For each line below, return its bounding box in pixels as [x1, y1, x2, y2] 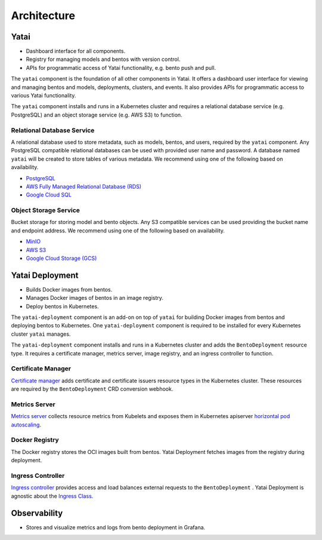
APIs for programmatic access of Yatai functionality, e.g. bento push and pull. [26, 64, 216, 71]
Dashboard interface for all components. [26, 48, 125, 55]
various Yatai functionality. [11, 92, 76, 99]
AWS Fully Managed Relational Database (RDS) [26, 183, 142, 190]
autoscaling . [11, 421, 42, 428]
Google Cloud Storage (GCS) [26, 254, 97, 262]
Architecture [11, 9, 76, 22]
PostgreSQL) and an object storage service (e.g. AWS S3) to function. [11, 111, 182, 118]
